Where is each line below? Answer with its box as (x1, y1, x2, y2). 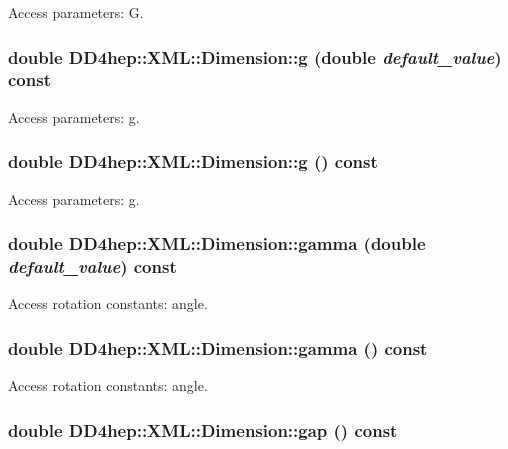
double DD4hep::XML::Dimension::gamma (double (8, 231, 426, 256)
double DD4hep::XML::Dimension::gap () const (8, 417, 398, 442)
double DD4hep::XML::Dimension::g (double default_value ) (8, 44, 502, 69)
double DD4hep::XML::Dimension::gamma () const (8, 335, 428, 360)
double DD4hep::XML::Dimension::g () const (8, 149, 378, 174)
